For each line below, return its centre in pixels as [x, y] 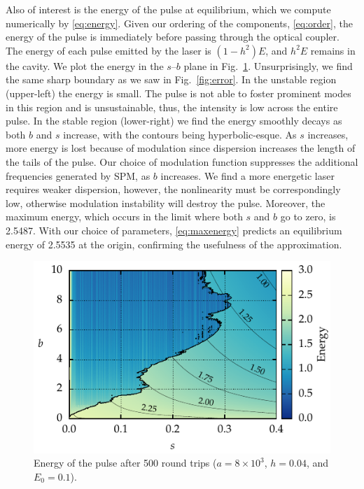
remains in [333, 50]
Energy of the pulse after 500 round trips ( [125, 463]
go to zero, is [308, 217]
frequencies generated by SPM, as [78, 175]
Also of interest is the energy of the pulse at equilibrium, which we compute [168, 9]
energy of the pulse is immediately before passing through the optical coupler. [173, 37]
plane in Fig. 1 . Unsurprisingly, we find [268, 65]
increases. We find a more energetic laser [247, 175]
